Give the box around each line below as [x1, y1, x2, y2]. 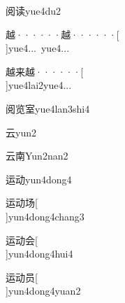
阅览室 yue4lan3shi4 [6, 101, 90, 115]
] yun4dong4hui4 [6, 246, 73, 261]
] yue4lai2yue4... [6, 78, 72, 92]
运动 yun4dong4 [6, 171, 72, 186]
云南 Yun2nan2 [6, 148, 68, 163]
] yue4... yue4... [6, 41, 70, 55]
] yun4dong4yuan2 [6, 283, 81, 298]
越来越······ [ [6, 64, 84, 78]
